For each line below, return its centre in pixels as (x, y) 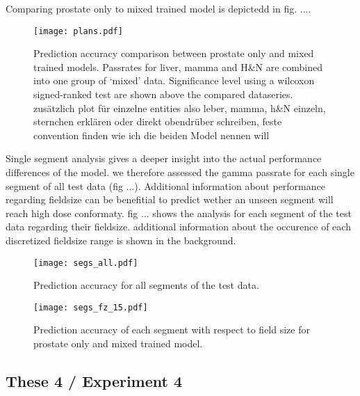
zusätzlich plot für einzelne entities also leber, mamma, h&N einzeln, (180, 108)
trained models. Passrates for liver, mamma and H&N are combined (178, 66)
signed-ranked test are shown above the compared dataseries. (163, 94)
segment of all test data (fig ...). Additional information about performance (165, 185)
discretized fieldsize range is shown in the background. (121, 240)
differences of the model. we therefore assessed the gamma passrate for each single (180, 172)
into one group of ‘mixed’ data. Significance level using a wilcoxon (174, 80)
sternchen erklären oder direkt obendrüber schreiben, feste (158, 121)
